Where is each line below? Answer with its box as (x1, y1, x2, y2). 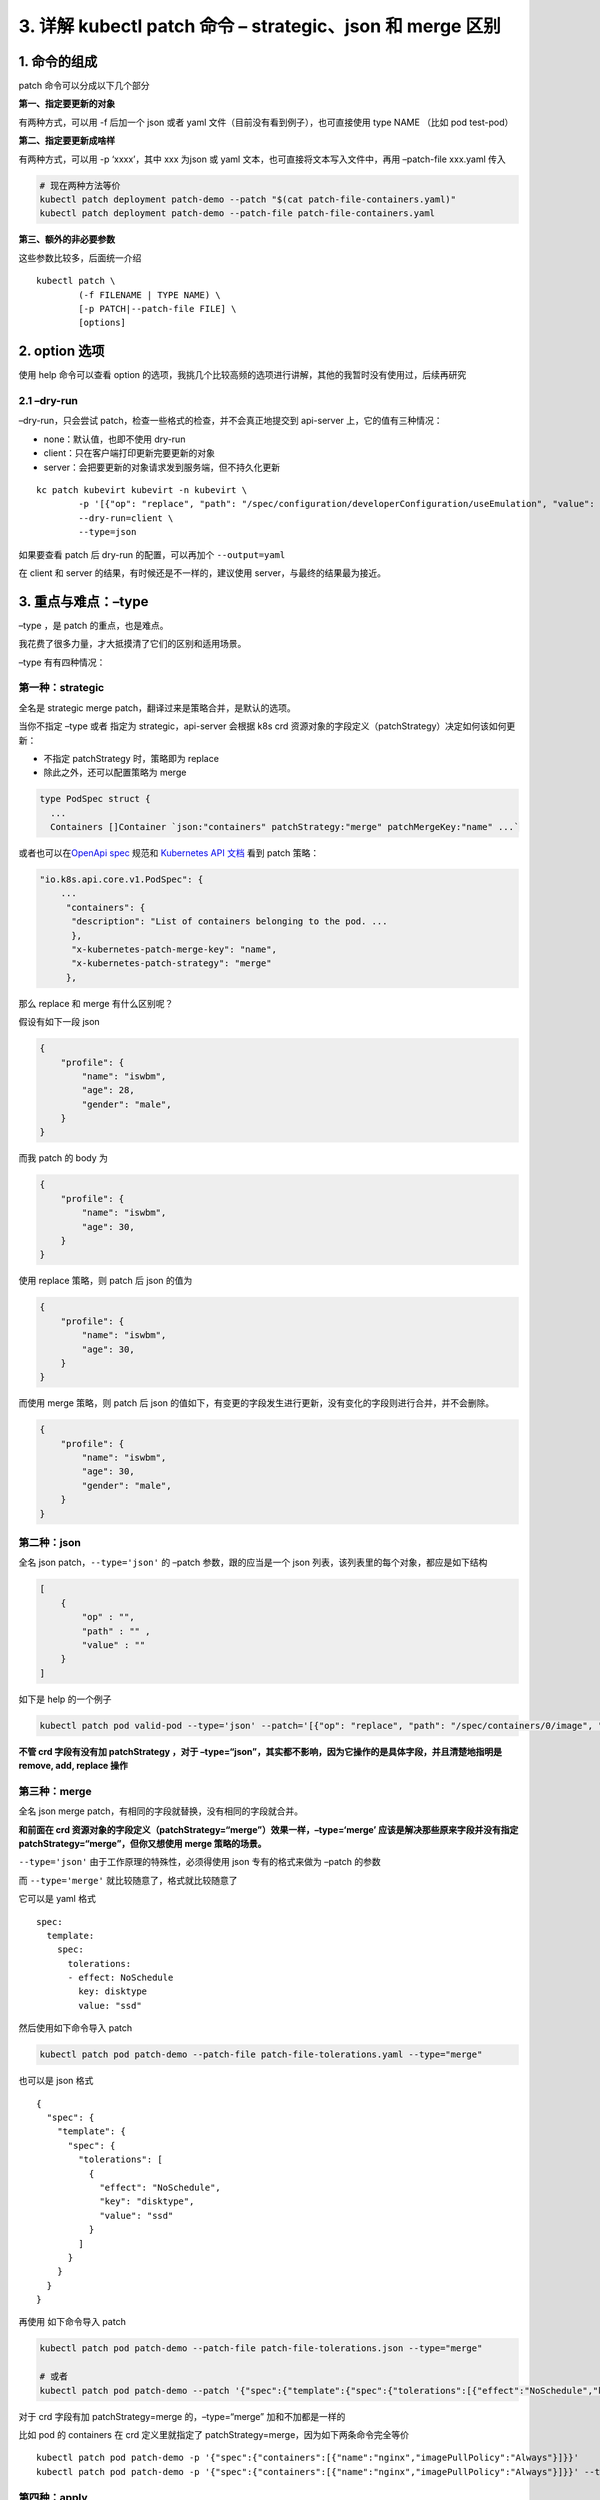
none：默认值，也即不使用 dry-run (43, 433, 186, 445)
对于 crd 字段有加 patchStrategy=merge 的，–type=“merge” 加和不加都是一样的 (18, 2410, 346, 2422)
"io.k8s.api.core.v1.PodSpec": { (39, 874, 204, 885)
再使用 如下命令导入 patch (18, 2316, 127, 2328)
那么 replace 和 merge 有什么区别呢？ (18, 997, 174, 1009)
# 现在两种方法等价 (39, 180, 121, 191)
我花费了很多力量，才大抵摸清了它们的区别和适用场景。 (18, 638, 247, 650)
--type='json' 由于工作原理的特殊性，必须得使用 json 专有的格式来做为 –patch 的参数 (18, 1856, 382, 1868)
